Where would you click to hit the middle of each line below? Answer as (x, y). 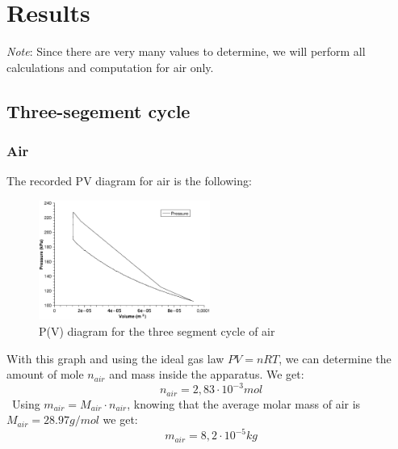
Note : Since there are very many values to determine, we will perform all (186, 51)
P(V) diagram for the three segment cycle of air (157, 331)
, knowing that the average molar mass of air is (244, 403)
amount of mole (45, 374)
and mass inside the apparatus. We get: (207, 374)
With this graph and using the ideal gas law (115, 358)
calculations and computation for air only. (110, 67)
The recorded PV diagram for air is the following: (129, 181)
